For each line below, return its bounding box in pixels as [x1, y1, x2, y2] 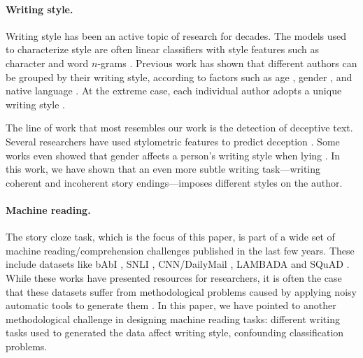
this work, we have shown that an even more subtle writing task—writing [6, 162, 321, 176]
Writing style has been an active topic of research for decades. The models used [6, 28, 347, 43]
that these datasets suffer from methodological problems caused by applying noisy [6, 284, 357, 299]
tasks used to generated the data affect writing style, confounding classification [6, 325, 344, 340]
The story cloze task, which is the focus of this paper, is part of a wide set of [6, 229, 335, 244]
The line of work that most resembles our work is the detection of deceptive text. [6, 120, 353, 135]
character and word [6, 55, 89, 70]
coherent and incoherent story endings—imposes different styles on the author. [6, 175, 343, 189]
